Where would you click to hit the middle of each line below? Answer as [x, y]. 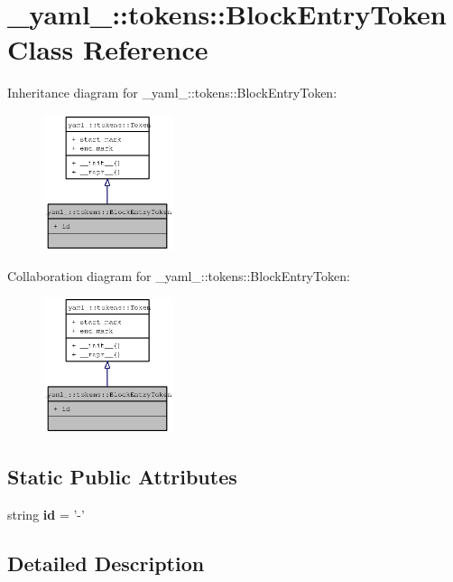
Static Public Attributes [122, 477]
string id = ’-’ [46, 514]
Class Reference [108, 49]
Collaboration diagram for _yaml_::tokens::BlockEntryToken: [179, 275]
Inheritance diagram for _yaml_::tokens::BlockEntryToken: [172, 93]
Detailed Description [106, 563]
